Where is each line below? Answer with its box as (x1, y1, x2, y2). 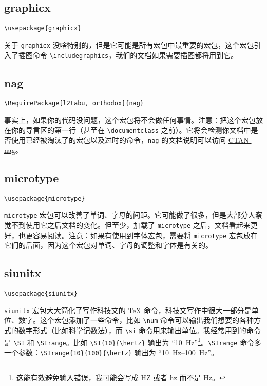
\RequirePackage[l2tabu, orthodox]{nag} (4, 100, 144, 107)
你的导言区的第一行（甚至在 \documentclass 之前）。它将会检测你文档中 (11, 124, 251, 135)
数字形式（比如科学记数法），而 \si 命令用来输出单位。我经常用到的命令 (18, 325, 261, 336)
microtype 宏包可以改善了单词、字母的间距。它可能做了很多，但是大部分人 (4, 209, 256, 220)
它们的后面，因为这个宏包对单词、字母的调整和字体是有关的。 (4, 240, 213, 250)
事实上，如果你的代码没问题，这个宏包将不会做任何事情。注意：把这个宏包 (4, 114, 256, 125)
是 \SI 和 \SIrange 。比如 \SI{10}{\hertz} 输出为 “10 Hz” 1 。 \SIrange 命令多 (4, 335, 261, 348)
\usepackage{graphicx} (4, 25, 82, 32)
